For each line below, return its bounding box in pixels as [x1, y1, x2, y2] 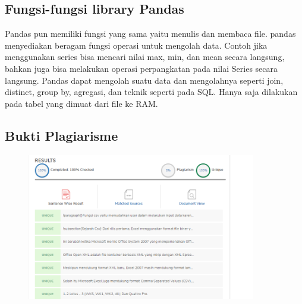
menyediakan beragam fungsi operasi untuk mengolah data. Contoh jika [5, 39, 268, 51]
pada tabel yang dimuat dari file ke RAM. [5, 97, 158, 109]
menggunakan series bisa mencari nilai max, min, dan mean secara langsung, [5, 50, 285, 63]
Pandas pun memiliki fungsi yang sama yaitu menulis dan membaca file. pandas [5, 27, 296, 40]
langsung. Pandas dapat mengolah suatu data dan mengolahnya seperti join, [5, 74, 284, 86]
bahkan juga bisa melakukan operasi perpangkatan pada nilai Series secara [5, 62, 278, 74]
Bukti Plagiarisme [5, 126, 118, 144]
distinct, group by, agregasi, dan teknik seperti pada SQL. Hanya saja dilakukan [5, 85, 298, 98]
